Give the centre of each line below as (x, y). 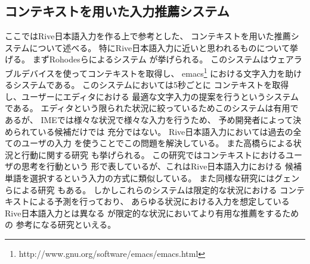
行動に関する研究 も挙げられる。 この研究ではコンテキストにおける (153, 154)
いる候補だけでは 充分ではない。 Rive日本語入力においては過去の (165, 131)
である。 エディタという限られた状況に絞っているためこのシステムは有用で (152, 108)
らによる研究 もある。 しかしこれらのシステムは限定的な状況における (141, 189)
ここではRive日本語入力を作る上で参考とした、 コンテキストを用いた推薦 (148, 36)
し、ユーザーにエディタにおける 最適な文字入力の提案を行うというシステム (152, 96)
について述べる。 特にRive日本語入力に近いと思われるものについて (160, 47)
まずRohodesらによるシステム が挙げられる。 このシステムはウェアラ (167, 59)
